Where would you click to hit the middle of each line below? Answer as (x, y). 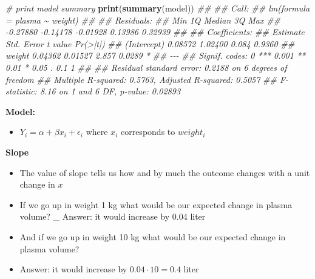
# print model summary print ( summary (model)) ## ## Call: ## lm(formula (158, 8)
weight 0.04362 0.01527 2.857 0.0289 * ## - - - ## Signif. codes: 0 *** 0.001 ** (156, 55)
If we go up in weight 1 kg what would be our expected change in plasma (156, 204)
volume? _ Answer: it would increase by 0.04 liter (113, 216)
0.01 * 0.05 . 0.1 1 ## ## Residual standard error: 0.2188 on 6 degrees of (146, 67)
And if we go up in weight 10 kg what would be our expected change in (153, 236)
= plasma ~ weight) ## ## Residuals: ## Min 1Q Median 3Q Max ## (143, 20)
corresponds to (148, 132)
